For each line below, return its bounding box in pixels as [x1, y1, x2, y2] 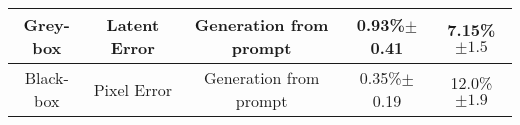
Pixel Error [93, 77, 173, 101]
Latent [106, 13, 160, 36]
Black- [24, 66, 69, 89]
